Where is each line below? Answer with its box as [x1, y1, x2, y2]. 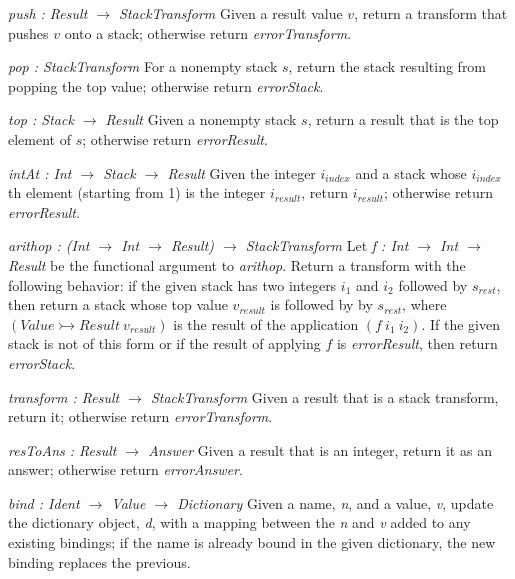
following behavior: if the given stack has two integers [8, 274, 337, 295]
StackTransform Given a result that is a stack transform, [150, 386, 499, 407]
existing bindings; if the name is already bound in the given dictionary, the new [8, 532, 496, 553]
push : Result [8, 3, 88, 23]
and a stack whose [355, 162, 467, 183]
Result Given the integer [167, 162, 316, 183]
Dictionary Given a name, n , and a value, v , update [177, 492, 494, 513]
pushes [8, 22, 49, 43]
